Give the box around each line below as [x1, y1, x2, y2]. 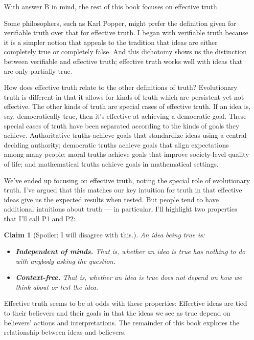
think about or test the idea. [15, 281, 98, 292]
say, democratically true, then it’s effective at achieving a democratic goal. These [4, 110, 247, 121]
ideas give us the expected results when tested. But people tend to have [4, 194, 219, 204]
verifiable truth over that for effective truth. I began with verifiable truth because [4, 27, 248, 38]
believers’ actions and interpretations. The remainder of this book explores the [4, 317, 239, 327]
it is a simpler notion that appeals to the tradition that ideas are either [4, 37, 218, 47]
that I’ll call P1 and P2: [4, 213, 76, 223]
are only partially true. [4, 65, 72, 76]
